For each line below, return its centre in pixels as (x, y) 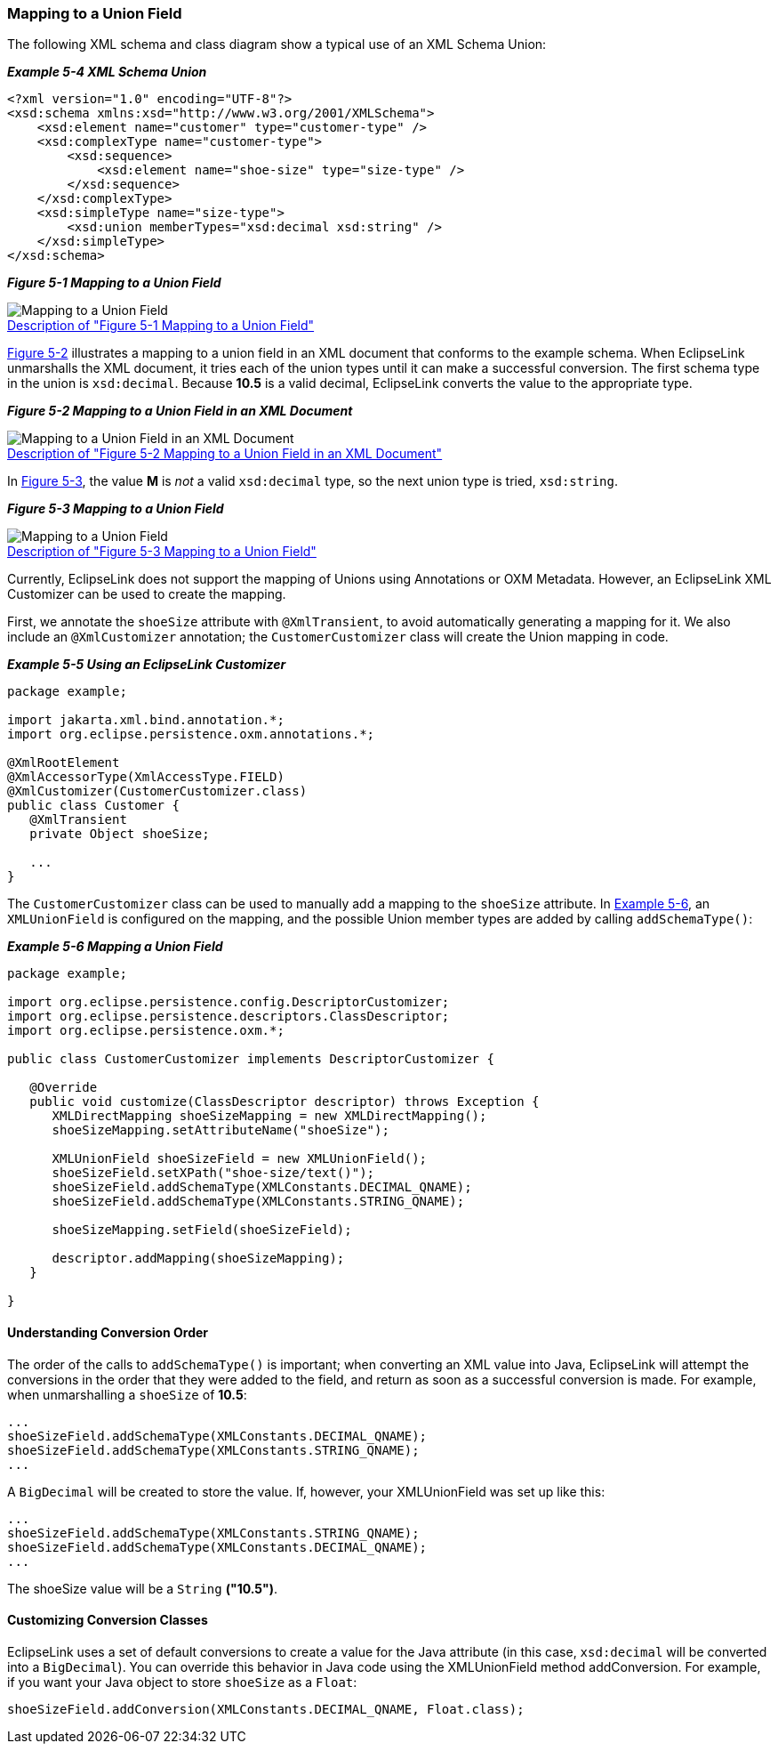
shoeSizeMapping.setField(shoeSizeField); (202, 1230)
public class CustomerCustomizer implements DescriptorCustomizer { (251, 1059)
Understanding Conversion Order (108, 1332)
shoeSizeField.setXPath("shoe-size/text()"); (213, 1173)
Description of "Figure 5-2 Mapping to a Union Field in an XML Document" (225, 454)
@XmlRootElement (64, 763)
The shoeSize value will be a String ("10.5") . (143, 1588)
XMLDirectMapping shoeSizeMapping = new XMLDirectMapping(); (269, 1116)
